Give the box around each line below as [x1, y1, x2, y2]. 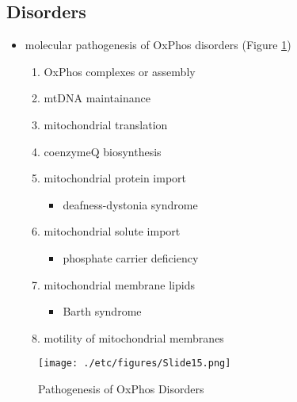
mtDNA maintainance [44, 90, 150, 106]
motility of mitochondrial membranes [44, 329, 224, 346]
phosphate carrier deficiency [63, 249, 199, 266]
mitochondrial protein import [44, 170, 187, 186]
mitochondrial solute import [44, 223, 181, 239]
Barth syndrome [63, 303, 142, 320]
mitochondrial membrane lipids [44, 276, 195, 293]
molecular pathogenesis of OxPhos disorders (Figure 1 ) [25, 36, 291, 53]
